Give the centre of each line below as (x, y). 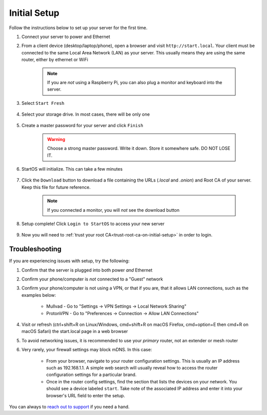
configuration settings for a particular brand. (91, 375)
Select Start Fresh (43, 103)
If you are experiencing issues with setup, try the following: (69, 261)
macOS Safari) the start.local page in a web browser (75, 331)
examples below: (39, 295)
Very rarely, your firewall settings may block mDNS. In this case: (87, 350)
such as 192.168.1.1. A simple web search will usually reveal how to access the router (132, 368)
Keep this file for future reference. (56, 187)
